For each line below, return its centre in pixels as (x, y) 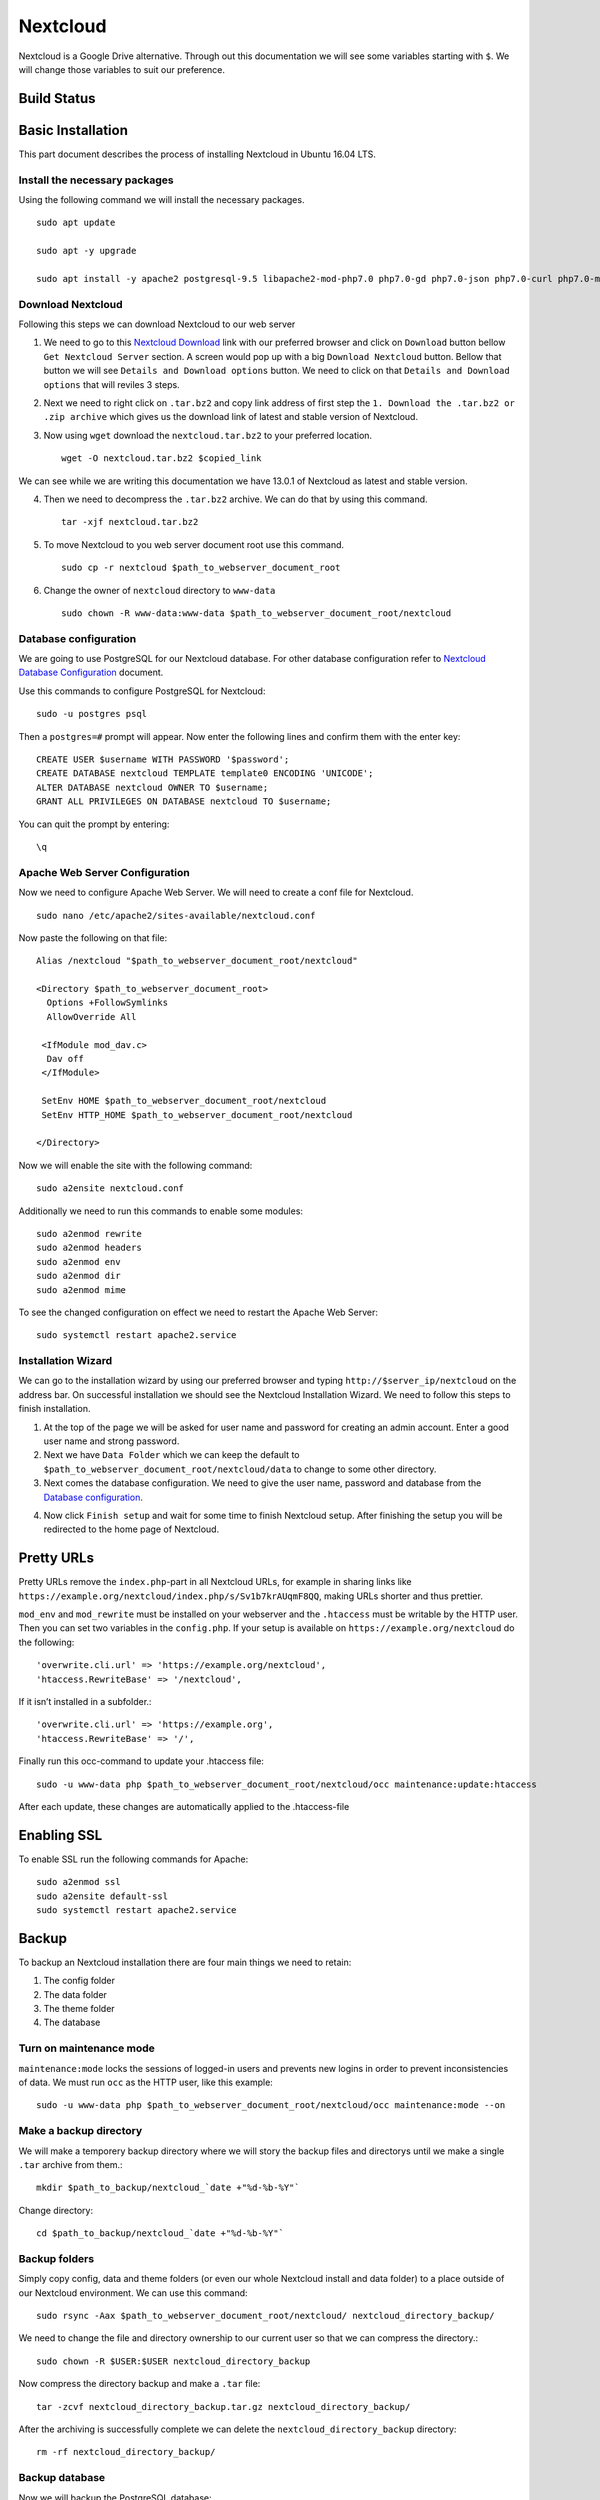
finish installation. (54, 1409)
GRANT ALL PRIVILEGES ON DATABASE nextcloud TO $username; (184, 801)
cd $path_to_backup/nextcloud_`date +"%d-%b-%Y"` (160, 2233)
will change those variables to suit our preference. (121, 69)
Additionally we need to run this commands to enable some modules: (161, 1211)
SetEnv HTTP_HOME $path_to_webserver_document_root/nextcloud (197, 1114)
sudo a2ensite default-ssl (102, 1896)
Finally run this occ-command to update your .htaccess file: (141, 1761)
